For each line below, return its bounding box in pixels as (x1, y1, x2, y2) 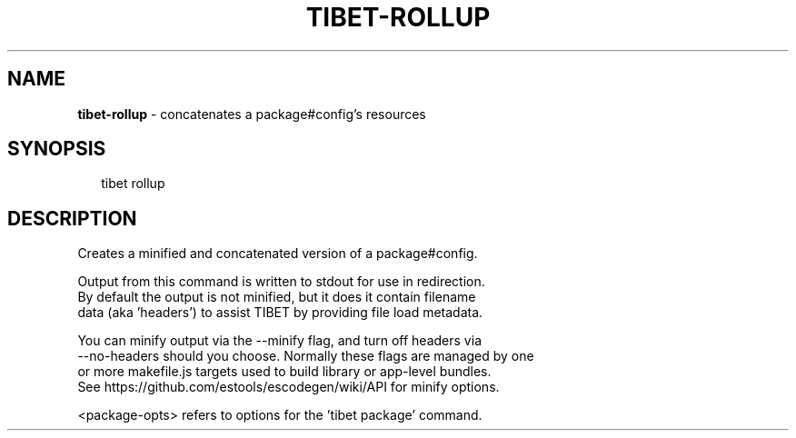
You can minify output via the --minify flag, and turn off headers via (77, 333, 482, 349)
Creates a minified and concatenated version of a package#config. (77, 245, 478, 262)
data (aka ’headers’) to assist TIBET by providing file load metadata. (77, 304, 483, 321)
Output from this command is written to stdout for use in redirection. (77, 274, 485, 290)
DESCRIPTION (7, 206, 137, 230)
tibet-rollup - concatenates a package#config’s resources (77, 105, 426, 122)
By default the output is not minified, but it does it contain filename (77, 289, 476, 305)
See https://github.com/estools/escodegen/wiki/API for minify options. (77, 379, 500, 395)
